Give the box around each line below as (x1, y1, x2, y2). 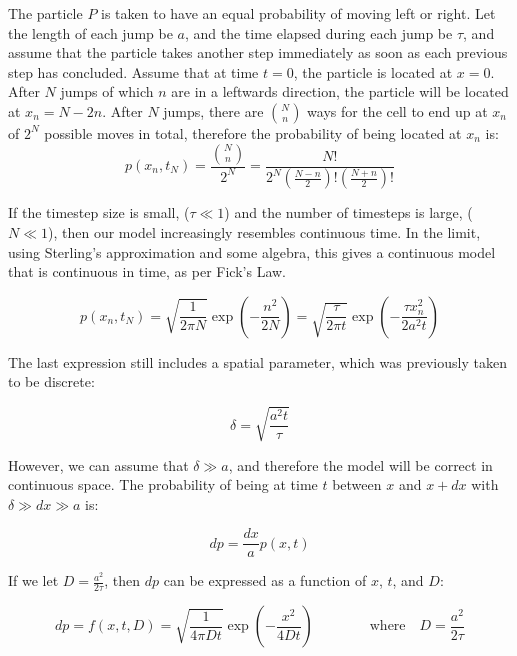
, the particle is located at (293, 61, 453, 82)
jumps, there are (163, 100, 264, 121)
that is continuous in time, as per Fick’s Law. (8, 261, 286, 282)
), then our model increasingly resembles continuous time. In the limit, (48, 222, 481, 243)
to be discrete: (8, 371, 95, 392)
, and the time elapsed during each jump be (184, 22, 453, 43)
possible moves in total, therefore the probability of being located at (44, 122, 462, 143)
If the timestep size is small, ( (8, 202, 190, 223)
